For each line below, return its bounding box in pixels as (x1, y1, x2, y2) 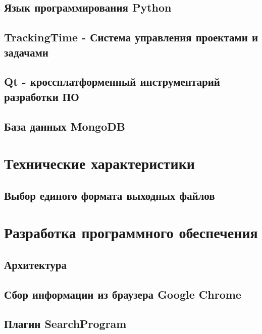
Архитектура (4, 256, 67, 272)
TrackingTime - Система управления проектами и (4, 29, 258, 45)
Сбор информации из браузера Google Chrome (4, 286, 241, 302)
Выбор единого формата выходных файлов (4, 187, 215, 203)
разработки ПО (4, 88, 79, 104)
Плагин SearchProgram (4, 316, 127, 331)
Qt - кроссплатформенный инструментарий (4, 74, 220, 89)
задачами (4, 44, 48, 60)
